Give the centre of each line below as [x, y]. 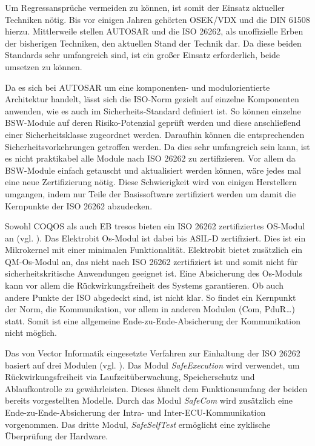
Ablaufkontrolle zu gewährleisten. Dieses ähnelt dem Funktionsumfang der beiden [156, 388]
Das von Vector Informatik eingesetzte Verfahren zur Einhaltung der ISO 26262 [153, 353]
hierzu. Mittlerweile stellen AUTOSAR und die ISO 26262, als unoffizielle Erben [154, 31]
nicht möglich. [31, 333]
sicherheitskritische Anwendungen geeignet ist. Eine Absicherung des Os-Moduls [154, 273]
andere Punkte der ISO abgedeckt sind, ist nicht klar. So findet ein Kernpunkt [151, 297]
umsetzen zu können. [44, 66]
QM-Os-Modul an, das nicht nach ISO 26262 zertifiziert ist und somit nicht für [151, 261]
